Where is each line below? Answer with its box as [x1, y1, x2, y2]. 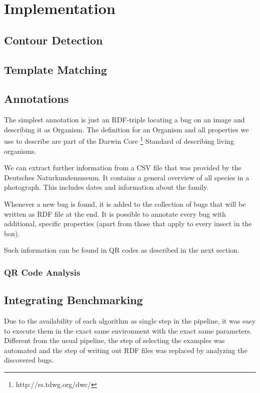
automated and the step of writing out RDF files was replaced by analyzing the [4, 345, 247, 355]
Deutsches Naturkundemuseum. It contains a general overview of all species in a [4, 172, 249, 182]
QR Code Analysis [4, 266, 80, 278]
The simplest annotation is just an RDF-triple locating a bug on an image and [4, 114, 245, 125]
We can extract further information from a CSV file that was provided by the [4, 162, 241, 173]
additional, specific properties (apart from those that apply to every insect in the [4, 218, 252, 229]
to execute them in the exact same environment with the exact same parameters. [4, 325, 252, 336]
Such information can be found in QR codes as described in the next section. [4, 245, 239, 255]
